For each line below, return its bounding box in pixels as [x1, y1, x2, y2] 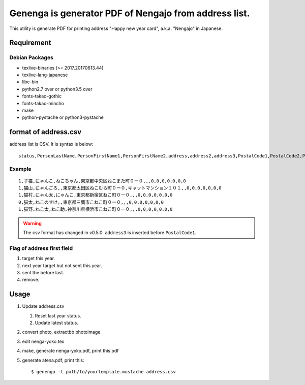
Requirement [9, 39, 52, 47]
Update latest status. [35, 320, 78, 326]
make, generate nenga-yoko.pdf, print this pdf [22, 348, 119, 354]
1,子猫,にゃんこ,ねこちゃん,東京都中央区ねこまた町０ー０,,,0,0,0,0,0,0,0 [18, 178, 187, 184]
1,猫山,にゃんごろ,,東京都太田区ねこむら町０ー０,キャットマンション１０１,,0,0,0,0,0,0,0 [18, 185, 222, 191]
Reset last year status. [35, 312, 81, 318]
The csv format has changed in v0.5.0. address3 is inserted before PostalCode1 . [23, 230, 197, 236]
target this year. [22, 255, 55, 262]
